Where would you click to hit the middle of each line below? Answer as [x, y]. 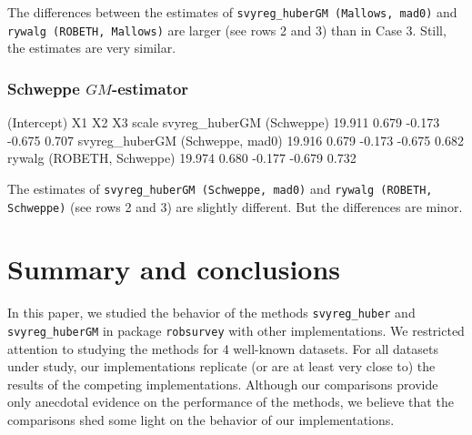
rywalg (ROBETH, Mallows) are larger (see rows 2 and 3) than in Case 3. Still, [227, 30]
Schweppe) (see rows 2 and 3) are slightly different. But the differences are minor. [235, 206]
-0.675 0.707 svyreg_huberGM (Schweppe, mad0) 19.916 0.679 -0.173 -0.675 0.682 [236, 140]
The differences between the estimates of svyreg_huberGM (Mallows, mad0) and [232, 12]
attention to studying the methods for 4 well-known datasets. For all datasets [223, 348]
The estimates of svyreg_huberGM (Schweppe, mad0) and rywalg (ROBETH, [220, 188]
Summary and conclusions [174, 269]
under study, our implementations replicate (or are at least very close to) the [221, 366]
